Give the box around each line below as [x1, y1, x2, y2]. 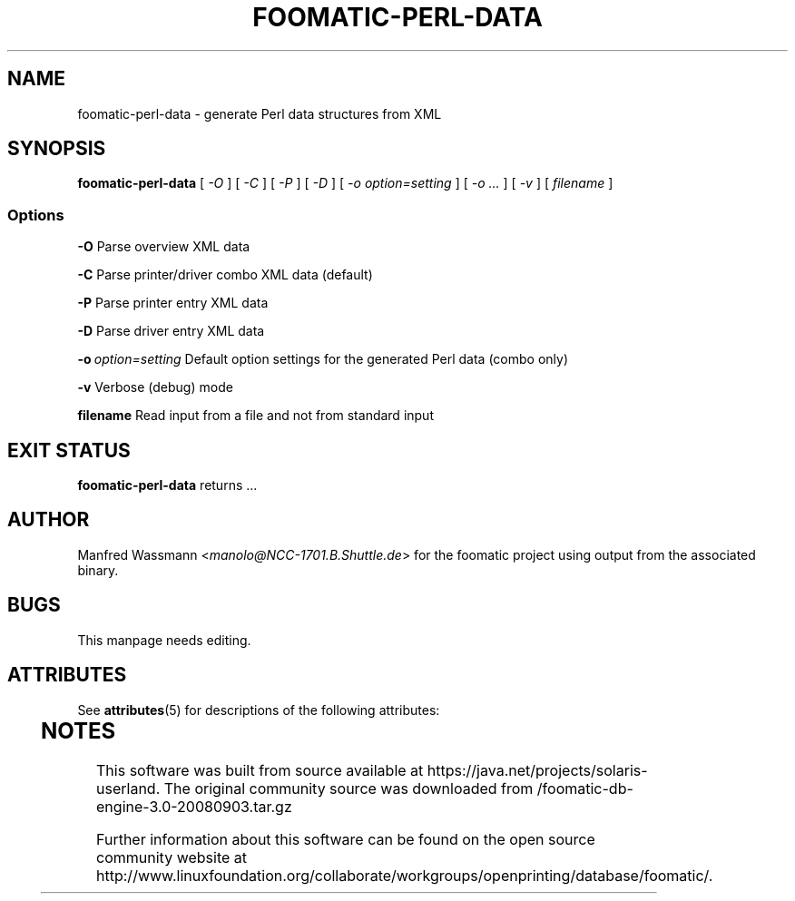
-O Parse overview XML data [77, 239, 250, 255]
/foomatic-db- [536, 779, 633, 798]
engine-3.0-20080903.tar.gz [96, 798, 292, 817]
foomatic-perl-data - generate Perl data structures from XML [77, 105, 442, 122]
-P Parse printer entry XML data [77, 295, 269, 311]
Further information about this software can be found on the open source [96, 830, 595, 849]
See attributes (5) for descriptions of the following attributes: [77, 701, 440, 718]
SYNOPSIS [7, 137, 106, 161]
